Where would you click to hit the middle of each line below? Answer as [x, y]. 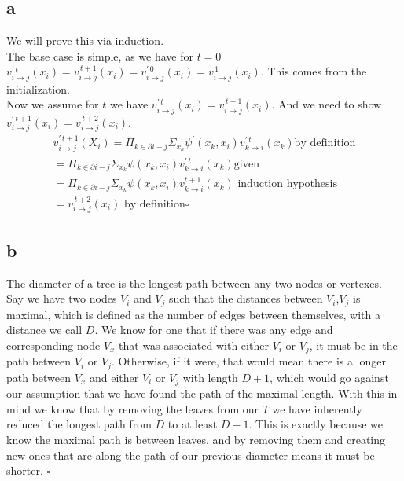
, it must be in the [353, 345]
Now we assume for [53, 104]
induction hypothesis [287, 184]
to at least [193, 424]
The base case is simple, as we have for [100, 55]
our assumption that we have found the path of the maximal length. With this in [202, 393]
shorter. [25, 470]
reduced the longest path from [79, 424]
